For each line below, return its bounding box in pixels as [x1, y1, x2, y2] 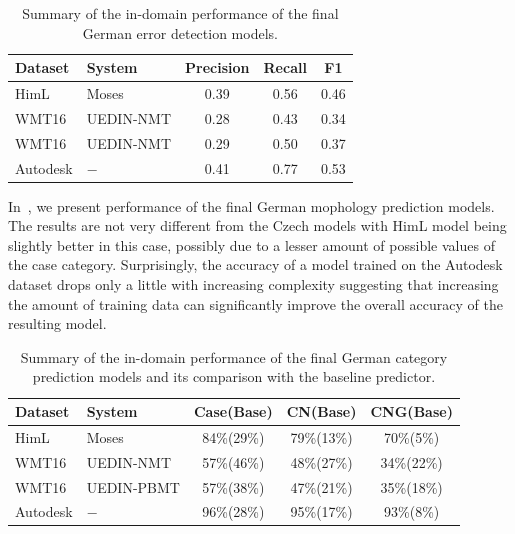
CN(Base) [286, 401, 357, 421]
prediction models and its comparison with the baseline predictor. [32, 366, 436, 387]
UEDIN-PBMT [86, 476, 180, 497]
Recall [263, 57, 307, 78]
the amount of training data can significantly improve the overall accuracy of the [8, 293, 503, 314]
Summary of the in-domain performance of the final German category [20, 346, 448, 367]
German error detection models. [82, 22, 278, 43]
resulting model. [8, 313, 107, 334]
